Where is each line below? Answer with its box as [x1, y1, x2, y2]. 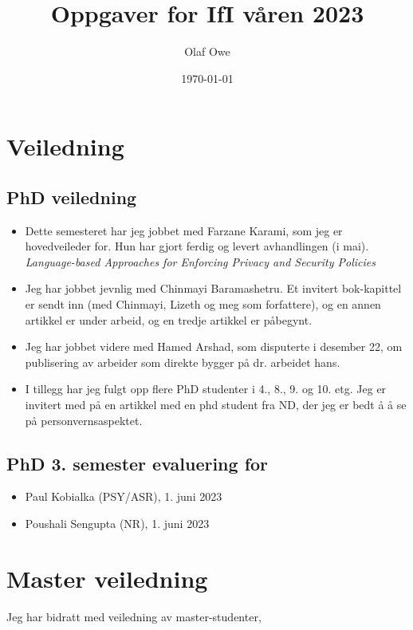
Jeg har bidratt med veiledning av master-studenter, [6, 608, 262, 624]
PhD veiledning [6, 184, 137, 209]
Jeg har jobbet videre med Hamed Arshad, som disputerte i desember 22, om [25, 338, 403, 355]
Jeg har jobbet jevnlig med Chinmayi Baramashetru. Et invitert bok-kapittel [25, 280, 402, 297]
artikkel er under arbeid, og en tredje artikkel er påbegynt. [25, 311, 313, 328]
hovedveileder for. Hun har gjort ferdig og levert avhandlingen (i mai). [25, 238, 369, 254]
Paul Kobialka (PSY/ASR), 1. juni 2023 [25, 488, 222, 505]
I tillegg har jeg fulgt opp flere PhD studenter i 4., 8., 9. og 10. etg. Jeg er [25, 380, 387, 397]
